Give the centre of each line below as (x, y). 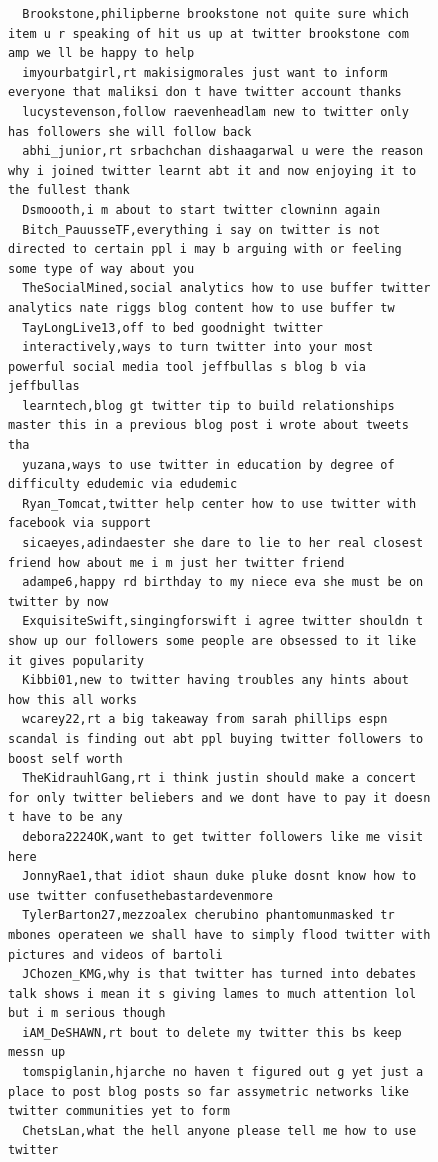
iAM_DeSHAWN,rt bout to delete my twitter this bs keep (212, 1032)
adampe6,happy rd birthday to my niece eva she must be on (223, 582)
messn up (37, 1052)
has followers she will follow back (130, 131)
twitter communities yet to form (119, 1111)
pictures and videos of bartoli (115, 954)
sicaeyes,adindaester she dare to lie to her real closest (223, 543)
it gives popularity (76, 660)
